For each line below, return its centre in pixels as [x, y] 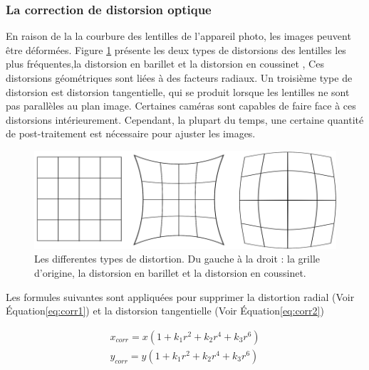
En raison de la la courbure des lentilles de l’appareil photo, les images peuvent [178, 36]
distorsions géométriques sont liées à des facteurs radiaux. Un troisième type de [179, 78]
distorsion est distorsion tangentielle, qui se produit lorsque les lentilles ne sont [178, 91]
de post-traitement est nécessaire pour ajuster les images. [131, 133]
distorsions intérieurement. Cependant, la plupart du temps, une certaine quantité [185, 119]
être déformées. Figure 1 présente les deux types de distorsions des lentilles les [176, 49]
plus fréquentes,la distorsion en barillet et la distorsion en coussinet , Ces [165, 64]
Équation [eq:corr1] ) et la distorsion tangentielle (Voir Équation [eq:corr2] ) [165, 311]
